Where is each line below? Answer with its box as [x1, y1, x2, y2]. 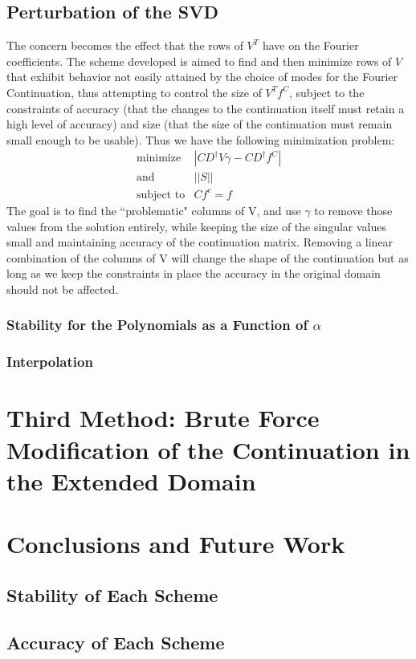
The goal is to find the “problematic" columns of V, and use [6, 201, 301, 218]
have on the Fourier [262, 37, 359, 54]
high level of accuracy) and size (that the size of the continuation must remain [6, 116, 393, 132]
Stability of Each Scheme [6, 582, 218, 607]
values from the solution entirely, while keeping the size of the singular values [6, 218, 386, 234]
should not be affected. [6, 280, 119, 297]
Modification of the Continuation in [6, 433, 410, 466]
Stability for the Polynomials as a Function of [6, 315, 308, 335]
